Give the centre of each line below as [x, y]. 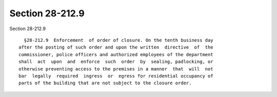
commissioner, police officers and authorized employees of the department [116, 54]
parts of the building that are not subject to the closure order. [105, 83]
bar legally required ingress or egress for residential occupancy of [116, 76]
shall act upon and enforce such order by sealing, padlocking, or [116, 62]
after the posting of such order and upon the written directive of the [116, 47]
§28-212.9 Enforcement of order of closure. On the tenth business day [118, 40]
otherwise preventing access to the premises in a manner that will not [116, 69]
